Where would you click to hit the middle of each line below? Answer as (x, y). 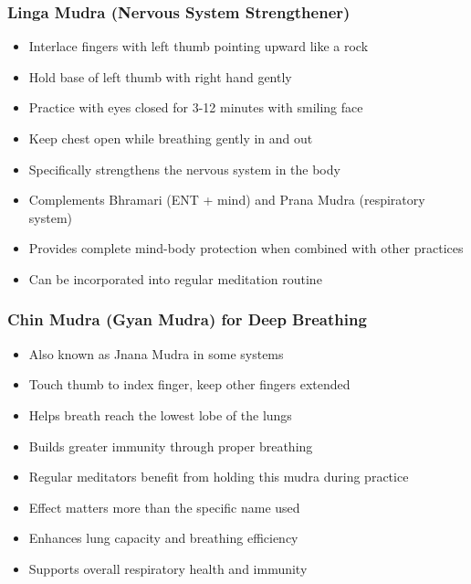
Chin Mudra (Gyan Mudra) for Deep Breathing (187, 319)
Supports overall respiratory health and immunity (168, 568)
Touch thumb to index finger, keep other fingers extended (189, 384)
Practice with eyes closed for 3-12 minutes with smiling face (196, 107)
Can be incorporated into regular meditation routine (175, 278)
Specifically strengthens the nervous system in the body (184, 169)
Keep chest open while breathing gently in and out (171, 138)
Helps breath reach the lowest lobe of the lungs (160, 414)
